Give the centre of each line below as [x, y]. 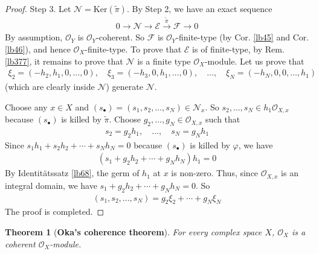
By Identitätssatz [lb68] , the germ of [72, 173]
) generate [124, 86]
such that [223, 119]
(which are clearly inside [50, 86]
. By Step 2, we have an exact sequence [199, 8]
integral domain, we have [51, 185]
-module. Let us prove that [254, 61]
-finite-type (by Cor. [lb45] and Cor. [243, 37]
